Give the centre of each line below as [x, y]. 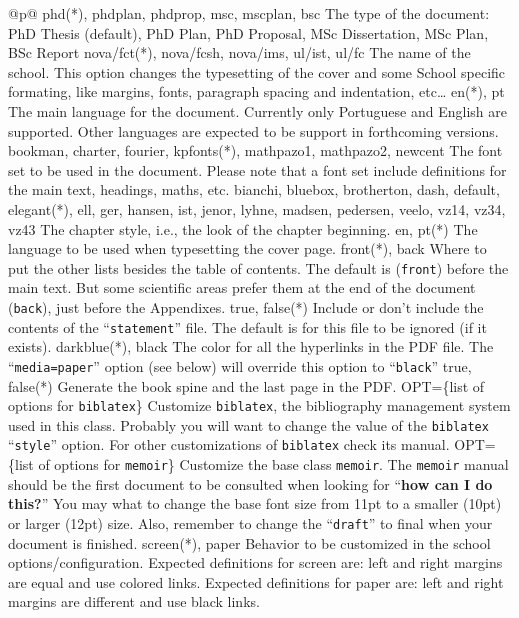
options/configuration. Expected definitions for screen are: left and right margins [255, 562]
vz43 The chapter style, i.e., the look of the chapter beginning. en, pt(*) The [243, 228]
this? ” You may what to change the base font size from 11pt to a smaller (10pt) [255, 503]
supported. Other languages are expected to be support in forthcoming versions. [253, 130]
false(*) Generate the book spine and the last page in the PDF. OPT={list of [246, 385]
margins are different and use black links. [134, 601]
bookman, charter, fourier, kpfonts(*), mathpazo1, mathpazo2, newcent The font [255, 150]
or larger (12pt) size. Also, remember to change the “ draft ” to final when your [250, 522]
